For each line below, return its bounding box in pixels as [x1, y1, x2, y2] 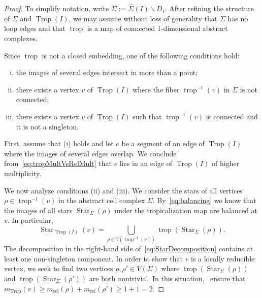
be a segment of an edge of [121, 138, 205, 149]
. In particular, [7, 215, 53, 225]
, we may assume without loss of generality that [69, 13, 218, 23]
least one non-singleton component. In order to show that [4, 253, 183, 263]
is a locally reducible [190, 253, 255, 263]
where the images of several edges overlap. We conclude [4, 148, 177, 158]
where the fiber [133, 84, 180, 94]
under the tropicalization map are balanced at [114, 205, 258, 215]
